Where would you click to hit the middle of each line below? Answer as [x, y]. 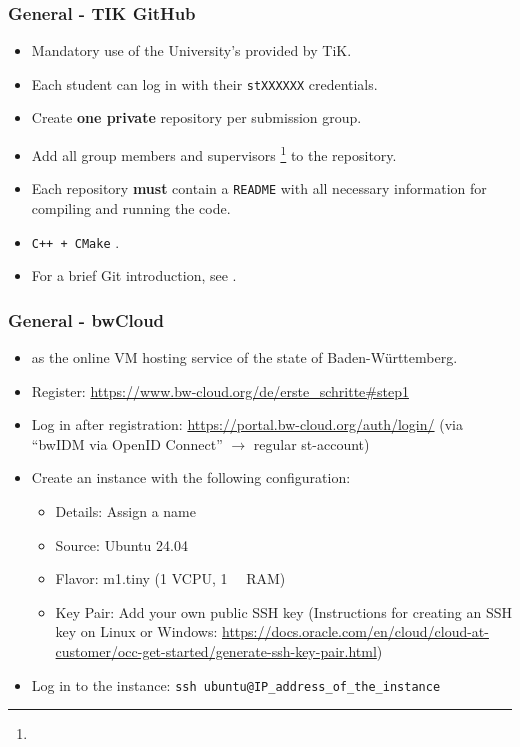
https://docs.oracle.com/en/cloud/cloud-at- [355, 631]
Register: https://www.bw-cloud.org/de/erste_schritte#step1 [220, 390]
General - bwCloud [86, 319]
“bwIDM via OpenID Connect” [127, 443]
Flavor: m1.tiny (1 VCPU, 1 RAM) [170, 578]
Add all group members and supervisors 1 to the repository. [214, 153]
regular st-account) [311, 443]
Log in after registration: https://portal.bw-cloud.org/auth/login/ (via [247, 424]
